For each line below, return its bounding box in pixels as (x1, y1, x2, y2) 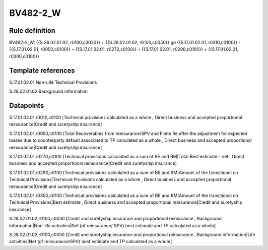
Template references (9, 66, 75, 74)
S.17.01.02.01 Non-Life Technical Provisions (9, 79, 97, 85)
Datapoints (9, 101, 44, 110)
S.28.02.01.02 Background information (9, 88, 88, 94)
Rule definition (9, 26, 56, 35)
